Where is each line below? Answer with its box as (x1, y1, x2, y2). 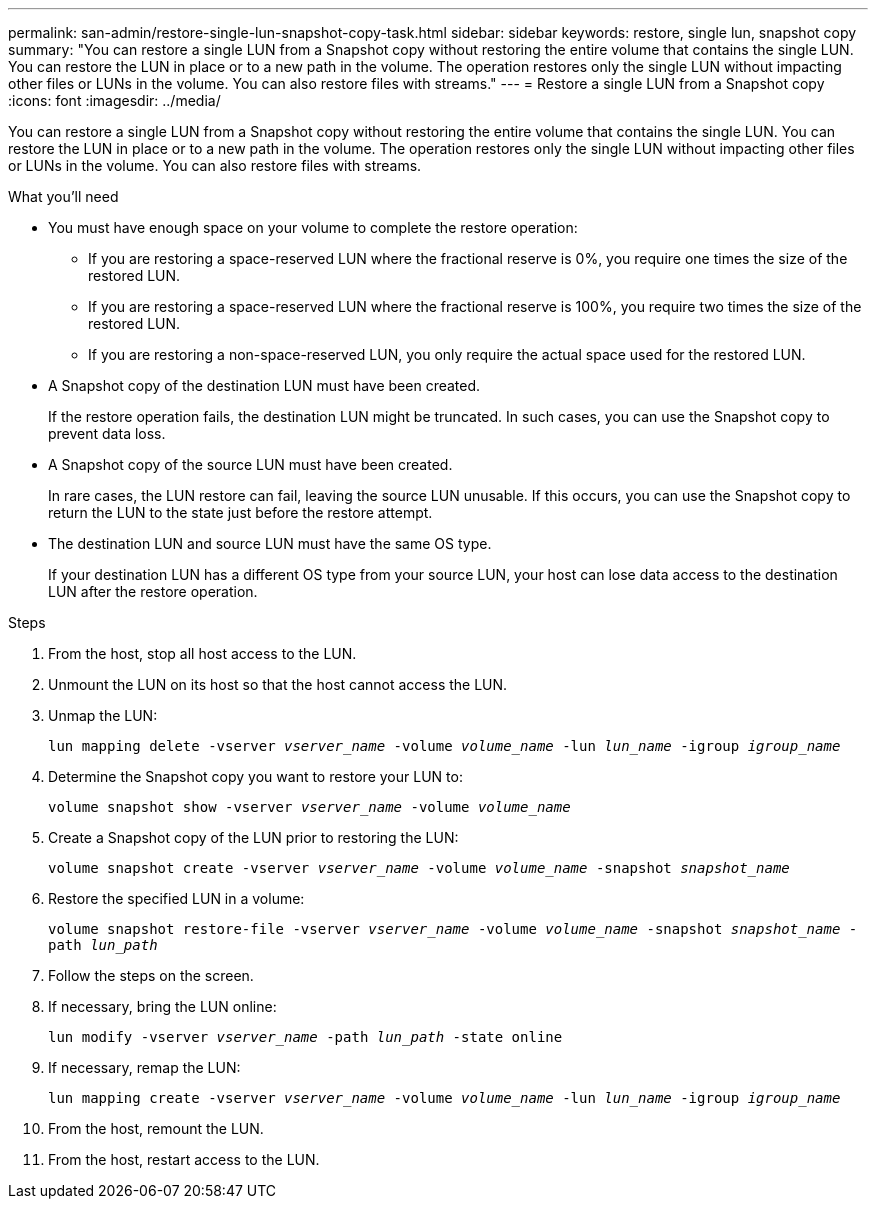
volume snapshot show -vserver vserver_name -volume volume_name (48, 799, 571, 815)
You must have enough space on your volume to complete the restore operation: (48, 219, 578, 236)
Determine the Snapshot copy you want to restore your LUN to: (48, 768, 463, 785)
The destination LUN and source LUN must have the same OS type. (48, 535, 492, 552)
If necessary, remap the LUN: (48, 1059, 241, 1076)
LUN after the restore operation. (48, 583, 258, 600)
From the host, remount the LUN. (48, 1120, 264, 1137)
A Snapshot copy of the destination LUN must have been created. (48, 377, 481, 394)
